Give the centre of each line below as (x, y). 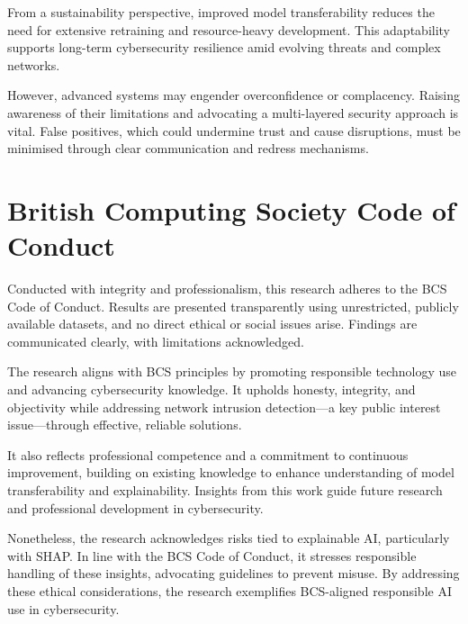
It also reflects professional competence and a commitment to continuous (208, 454)
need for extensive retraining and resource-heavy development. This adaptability (229, 29)
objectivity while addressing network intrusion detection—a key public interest (224, 407)
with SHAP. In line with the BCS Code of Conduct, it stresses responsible (212, 555)
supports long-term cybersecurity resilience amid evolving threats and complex (224, 47)
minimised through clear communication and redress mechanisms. (188, 148)
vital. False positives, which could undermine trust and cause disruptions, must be (234, 130)
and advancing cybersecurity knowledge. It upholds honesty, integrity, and (211, 389)
